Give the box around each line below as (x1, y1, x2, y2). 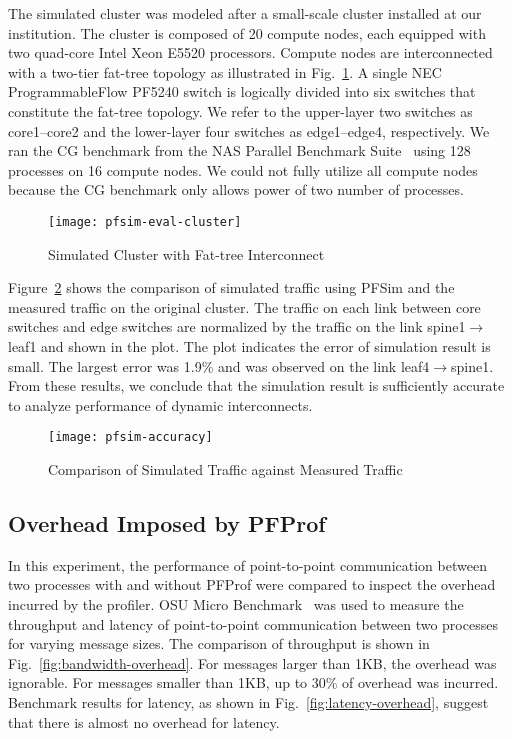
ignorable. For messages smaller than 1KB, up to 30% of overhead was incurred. (8, 672, 499, 693)
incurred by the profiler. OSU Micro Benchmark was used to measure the (8, 593, 464, 614)
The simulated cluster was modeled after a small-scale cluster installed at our (8, 3, 482, 23)
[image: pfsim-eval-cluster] (48, 214, 242, 229)
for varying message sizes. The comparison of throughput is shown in (8, 633, 430, 654)
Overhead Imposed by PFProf (8, 507, 326, 538)
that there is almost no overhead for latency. (8, 711, 280, 732)
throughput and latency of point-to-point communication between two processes (8, 613, 498, 634)
